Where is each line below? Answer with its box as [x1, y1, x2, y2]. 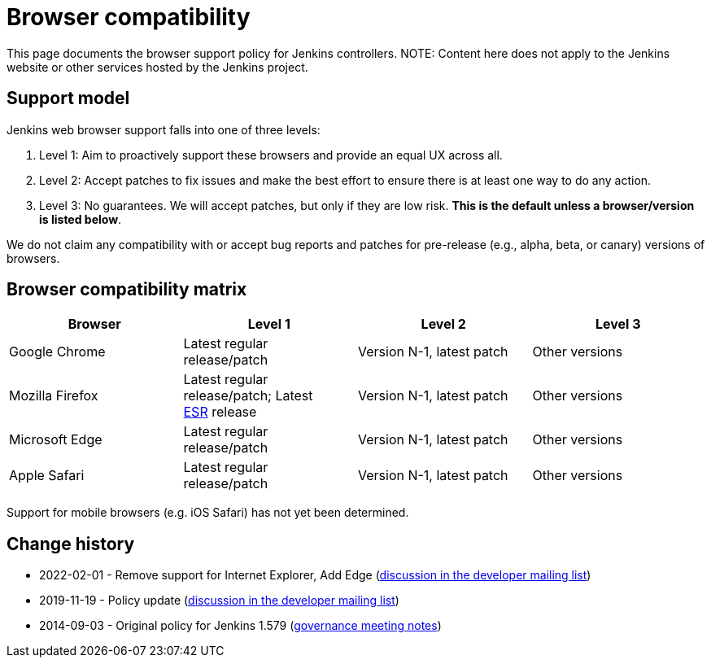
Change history [7, 533, 135, 554]
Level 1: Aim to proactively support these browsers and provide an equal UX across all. [39, 147, 503, 162]
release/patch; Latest [183, 387, 313, 404]
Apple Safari [9, 467, 85, 484]
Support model [7, 88, 130, 109]
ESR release [183, 404, 257, 421]
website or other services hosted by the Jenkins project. [7, 59, 308, 74]
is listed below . [39, 212, 122, 226]
